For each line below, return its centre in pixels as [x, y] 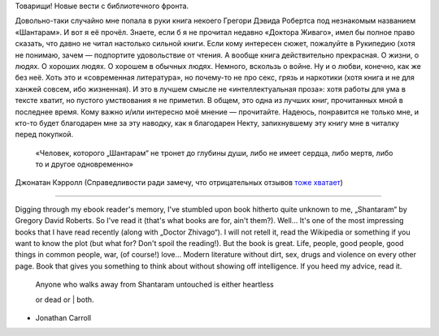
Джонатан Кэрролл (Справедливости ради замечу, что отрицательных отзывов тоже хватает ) [179, 183]
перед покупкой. [44, 135]
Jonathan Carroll [63, 317]
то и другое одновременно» [85, 164]
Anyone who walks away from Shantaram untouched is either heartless [154, 285]
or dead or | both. [65, 299]
